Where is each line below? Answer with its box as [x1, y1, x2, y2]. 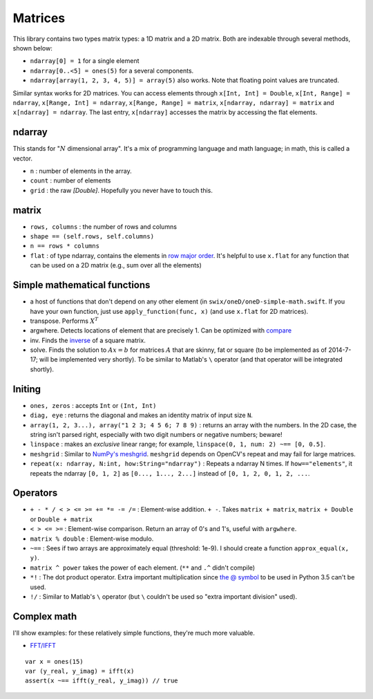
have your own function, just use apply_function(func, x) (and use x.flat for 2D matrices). [30, 307, 309, 315]
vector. [12, 154, 33, 162]
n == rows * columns [30, 242, 100, 250]
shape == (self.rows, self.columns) [30, 232, 155, 241]
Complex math [12, 611, 77, 622]
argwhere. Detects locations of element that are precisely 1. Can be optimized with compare [30, 326, 292, 335]
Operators [12, 487, 58, 499]
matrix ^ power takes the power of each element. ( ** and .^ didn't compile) [30, 563, 256, 572]
